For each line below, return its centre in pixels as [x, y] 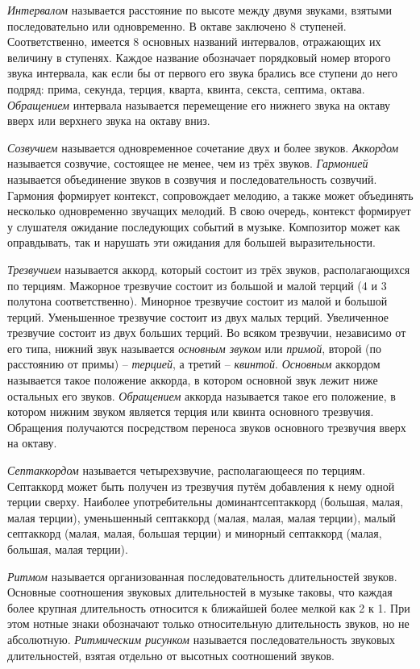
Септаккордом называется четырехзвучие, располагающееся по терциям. [187, 470]
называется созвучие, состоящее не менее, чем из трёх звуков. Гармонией [188, 163]
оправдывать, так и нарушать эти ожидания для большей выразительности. [191, 242]
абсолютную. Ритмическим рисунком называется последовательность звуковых [201, 639]
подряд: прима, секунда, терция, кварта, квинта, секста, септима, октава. [186, 88]
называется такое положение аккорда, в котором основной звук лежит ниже [193, 380]
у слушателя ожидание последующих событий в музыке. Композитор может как [204, 226]
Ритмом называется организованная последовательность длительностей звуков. [202, 576]
